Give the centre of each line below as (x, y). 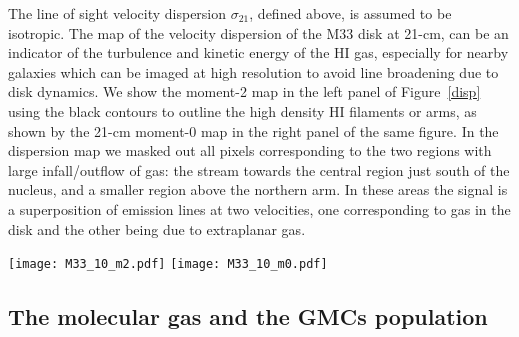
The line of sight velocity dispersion (117, 13)
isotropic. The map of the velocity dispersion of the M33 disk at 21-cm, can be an (258, 32)
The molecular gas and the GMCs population (248, 316)
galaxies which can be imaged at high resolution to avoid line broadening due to (253, 71)
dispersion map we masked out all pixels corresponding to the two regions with (250, 150)
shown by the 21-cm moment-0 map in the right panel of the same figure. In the (253, 130)
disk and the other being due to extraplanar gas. (157, 228)
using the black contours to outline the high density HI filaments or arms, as (242, 110)
